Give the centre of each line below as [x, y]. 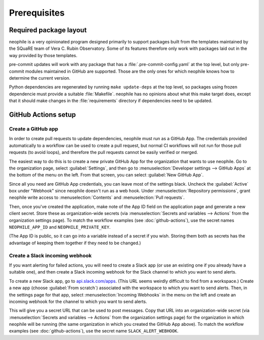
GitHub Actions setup [43, 115]
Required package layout [48, 30]
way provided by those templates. [43, 55]
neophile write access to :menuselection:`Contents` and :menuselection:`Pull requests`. [97, 197]
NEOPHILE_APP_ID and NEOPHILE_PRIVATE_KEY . [60, 227]
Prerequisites [37, 13]
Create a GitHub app [34, 128]
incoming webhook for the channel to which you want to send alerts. [78, 301]
